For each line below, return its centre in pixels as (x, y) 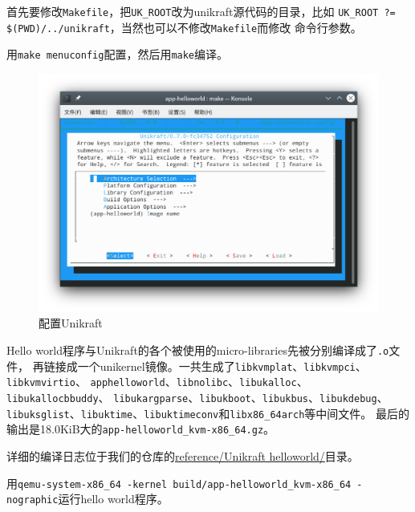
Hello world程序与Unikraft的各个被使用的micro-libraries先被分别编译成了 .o (198, 350)
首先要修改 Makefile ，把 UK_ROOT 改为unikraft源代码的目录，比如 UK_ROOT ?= (201, 11)
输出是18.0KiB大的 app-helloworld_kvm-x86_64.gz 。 (141, 429)
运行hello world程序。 (113, 499)
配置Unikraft (71, 323)
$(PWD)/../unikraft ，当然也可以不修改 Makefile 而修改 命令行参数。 (184, 27)
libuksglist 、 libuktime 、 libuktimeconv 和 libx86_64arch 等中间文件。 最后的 (208, 413)
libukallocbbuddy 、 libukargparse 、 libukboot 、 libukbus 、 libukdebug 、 (197, 397)
